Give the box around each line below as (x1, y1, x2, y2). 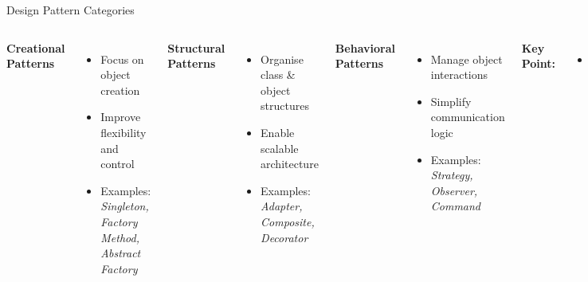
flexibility (100, 123, 147, 140)
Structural (167, 39, 225, 56)
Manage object (430, 50, 503, 67)
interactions (430, 66, 488, 83)
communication (430, 108, 505, 125)
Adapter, (261, 198, 303, 214)
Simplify (430, 92, 472, 109)
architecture (261, 155, 319, 172)
